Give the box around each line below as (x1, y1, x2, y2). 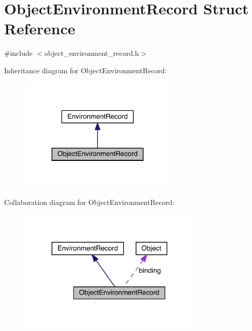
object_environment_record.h (44, 48, 139, 58)
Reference (4, 18, 75, 39)
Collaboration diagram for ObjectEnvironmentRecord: (4, 197, 175, 208)
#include (4, 48, 33, 58)
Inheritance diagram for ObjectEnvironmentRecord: (4, 65, 167, 75)
